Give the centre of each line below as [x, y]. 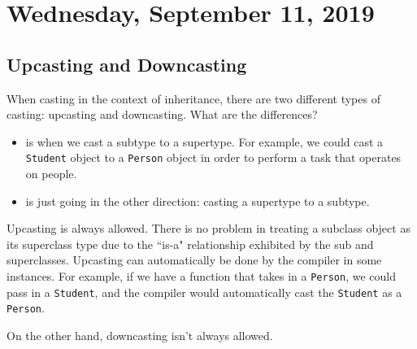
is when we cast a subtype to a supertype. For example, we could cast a [204, 141]
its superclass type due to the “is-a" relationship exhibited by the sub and [190, 244]
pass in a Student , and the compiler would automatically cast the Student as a [204, 292]
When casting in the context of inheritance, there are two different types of [193, 98]
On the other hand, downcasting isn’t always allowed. [140, 335]
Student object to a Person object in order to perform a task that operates [213, 157]
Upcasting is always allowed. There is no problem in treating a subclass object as [208, 228]
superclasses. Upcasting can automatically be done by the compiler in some [194, 260]
